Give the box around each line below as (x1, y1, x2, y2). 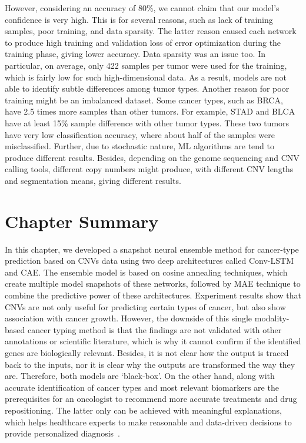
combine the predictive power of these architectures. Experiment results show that (5, 289, 301, 301)
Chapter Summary (5, 209, 159, 233)
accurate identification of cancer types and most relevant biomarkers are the (5, 381, 279, 393)
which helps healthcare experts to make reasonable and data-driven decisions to (5, 415, 292, 428)
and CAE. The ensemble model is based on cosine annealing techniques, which (5, 266, 288, 278)
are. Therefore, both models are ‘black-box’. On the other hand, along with (5, 370, 275, 382)
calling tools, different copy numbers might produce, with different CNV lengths (5, 163, 294, 175)
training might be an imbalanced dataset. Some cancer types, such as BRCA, (5, 93, 283, 106)
